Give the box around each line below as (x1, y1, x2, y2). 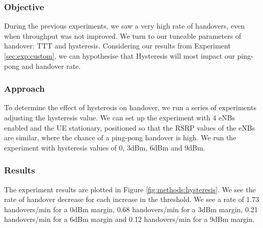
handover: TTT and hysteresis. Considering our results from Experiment (4, 40, 231, 51)
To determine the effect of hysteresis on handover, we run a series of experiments (4, 102, 256, 113)
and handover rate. (21, 60, 81, 71)
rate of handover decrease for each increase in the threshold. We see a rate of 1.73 (4, 194, 259, 205)
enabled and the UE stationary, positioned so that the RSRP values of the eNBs (4, 122, 255, 133)
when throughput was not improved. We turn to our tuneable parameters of (4, 30, 242, 41)
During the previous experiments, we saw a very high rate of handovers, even (4, 20, 245, 31)
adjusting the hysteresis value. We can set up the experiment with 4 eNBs (4, 112, 235, 122)
